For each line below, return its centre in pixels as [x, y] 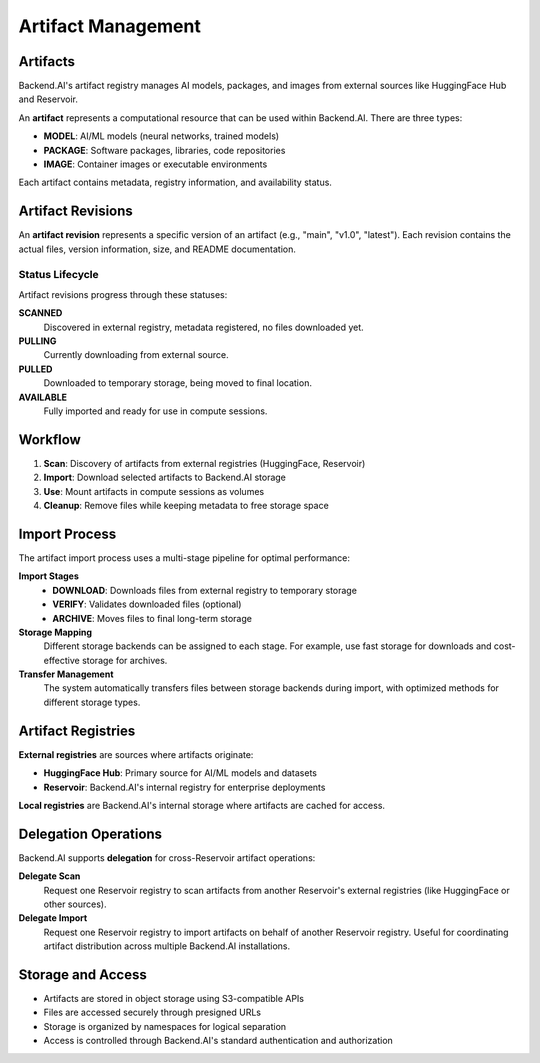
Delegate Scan [49, 876]
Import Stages [49, 576]
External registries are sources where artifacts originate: [136, 754]
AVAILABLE [43, 397]
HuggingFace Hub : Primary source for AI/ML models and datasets [180, 773]
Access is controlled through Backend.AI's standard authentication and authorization [218, 1041]
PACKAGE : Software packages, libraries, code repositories [164, 150]
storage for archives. [124, 660]
